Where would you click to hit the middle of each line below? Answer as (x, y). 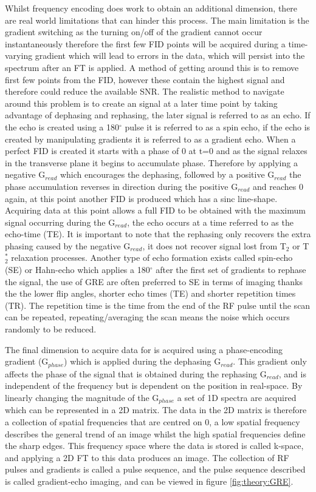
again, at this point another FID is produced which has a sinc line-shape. (141, 198)
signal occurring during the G (60, 222)
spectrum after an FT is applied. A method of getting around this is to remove (152, 67)
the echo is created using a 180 (62, 126)
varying (19, 56)
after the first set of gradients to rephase (231, 270)
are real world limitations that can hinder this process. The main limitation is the (157, 20)
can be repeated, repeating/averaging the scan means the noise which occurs (147, 317)
